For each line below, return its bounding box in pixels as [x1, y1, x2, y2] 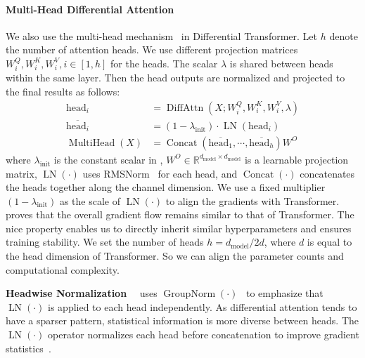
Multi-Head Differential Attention [6, 1, 174, 16]
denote [329, 28, 358, 43]
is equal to [307, 234, 352, 249]
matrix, [6, 166, 37, 180]
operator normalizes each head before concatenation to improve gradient [48, 327, 359, 342]
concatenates [300, 166, 355, 180]
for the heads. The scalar [110, 55, 218, 70]
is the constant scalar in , [53, 152, 163, 166]
